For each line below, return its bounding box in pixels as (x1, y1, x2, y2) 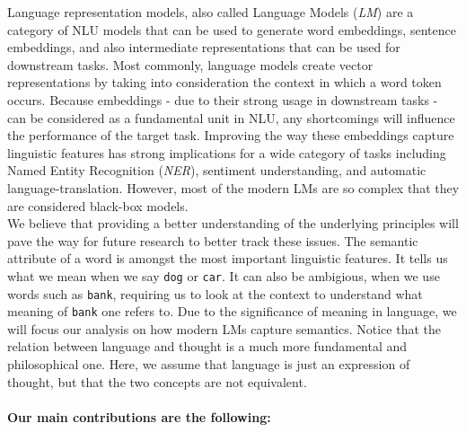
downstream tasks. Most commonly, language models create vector (7, 55, 374, 74)
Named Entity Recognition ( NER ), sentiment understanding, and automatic (7, 161, 426, 180)
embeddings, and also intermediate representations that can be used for (7, 38, 400, 57)
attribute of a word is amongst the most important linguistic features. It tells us (7, 249, 448, 268)
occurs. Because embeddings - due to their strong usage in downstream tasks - (7, 90, 438, 109)
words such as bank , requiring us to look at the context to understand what (7, 284, 423, 303)
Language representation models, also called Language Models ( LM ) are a (7, 3, 414, 21)
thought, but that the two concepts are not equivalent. (7, 372, 307, 391)
